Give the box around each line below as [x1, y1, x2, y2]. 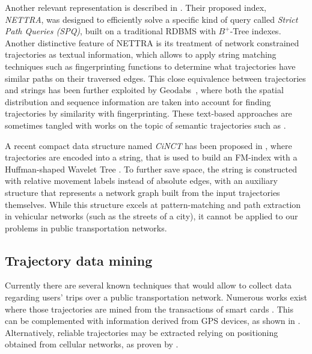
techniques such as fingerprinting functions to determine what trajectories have [5, 60, 296, 72]
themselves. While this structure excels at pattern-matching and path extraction [5, 198, 301, 210]
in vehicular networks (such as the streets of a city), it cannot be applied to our [5, 210, 298, 222]
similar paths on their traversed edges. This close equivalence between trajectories [5, 72, 306, 84]
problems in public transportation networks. [5, 221, 167, 234]
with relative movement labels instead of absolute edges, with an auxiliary [5, 174, 278, 187]
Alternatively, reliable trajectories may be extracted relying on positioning [5, 326, 278, 338]
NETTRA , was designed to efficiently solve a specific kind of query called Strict [5, 13, 298, 25]
